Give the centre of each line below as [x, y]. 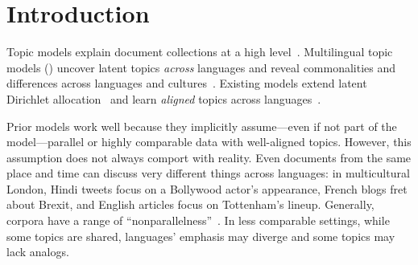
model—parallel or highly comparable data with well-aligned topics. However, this [209, 142]
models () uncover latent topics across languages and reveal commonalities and [201, 67]
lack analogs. [38, 252]
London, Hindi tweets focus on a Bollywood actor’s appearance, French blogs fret [207, 188]
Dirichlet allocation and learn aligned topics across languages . [164, 98]
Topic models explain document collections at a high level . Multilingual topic [200, 52]
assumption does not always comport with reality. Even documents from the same [209, 157]
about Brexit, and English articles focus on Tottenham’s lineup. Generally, [190, 204]
